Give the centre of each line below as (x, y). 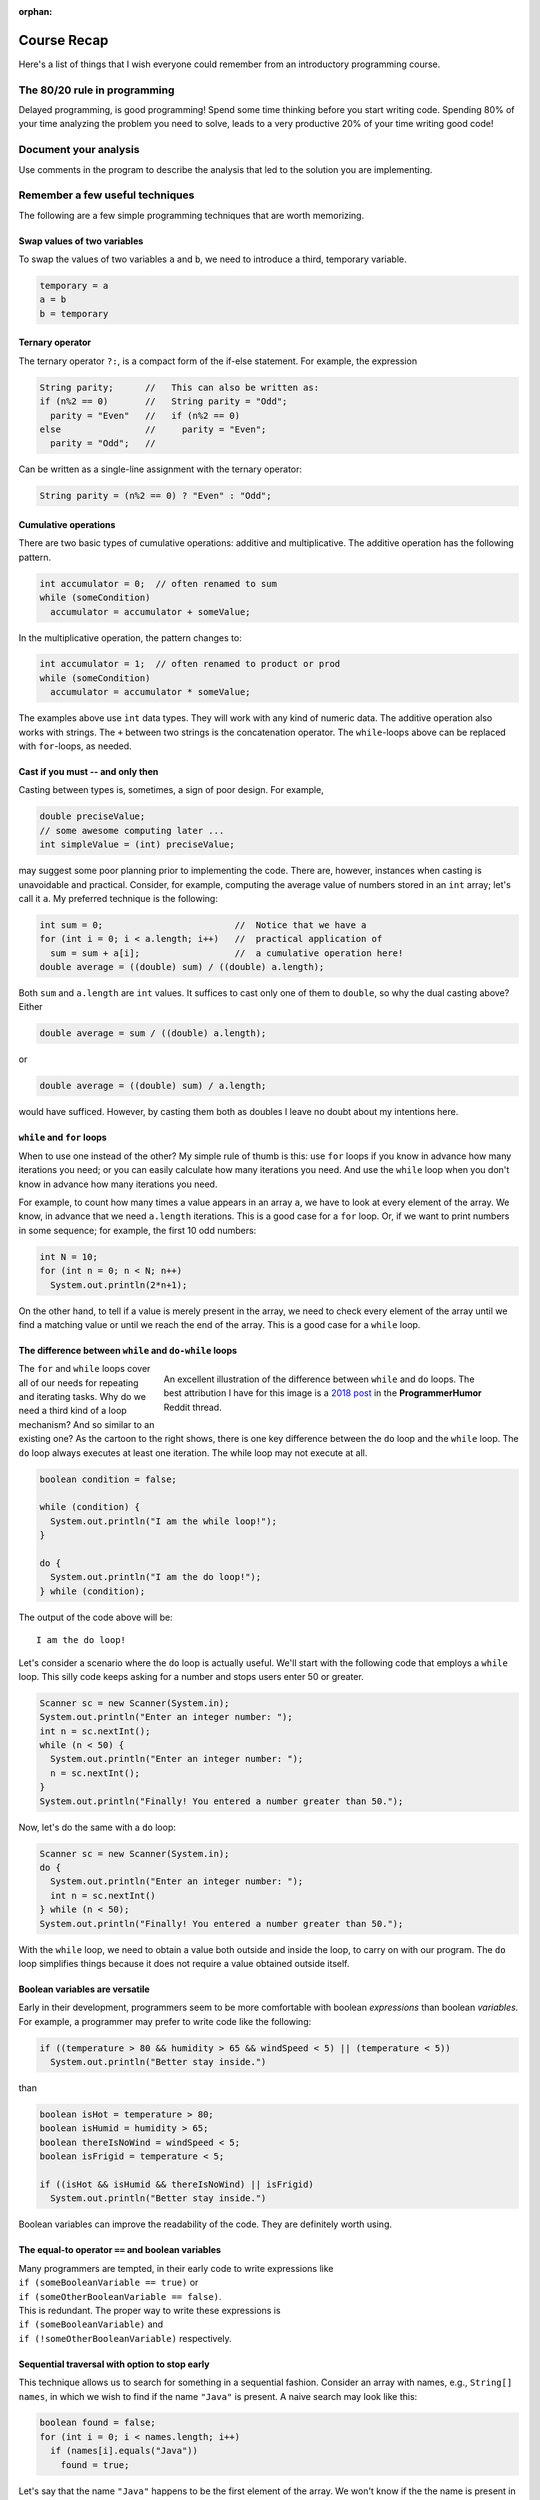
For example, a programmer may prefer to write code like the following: (165, 2021)
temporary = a (74, 286)
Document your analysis (79, 150)
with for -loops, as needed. (75, 746)
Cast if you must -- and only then (88, 772)
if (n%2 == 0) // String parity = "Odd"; (163, 401)
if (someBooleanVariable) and (91, 2324)
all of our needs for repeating (78, 1382)
